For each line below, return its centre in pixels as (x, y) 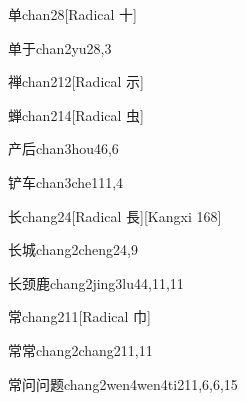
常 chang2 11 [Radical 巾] (79, 316)
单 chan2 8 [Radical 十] (72, 14)
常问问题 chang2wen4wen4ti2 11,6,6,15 (123, 383)
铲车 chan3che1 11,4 (66, 181)
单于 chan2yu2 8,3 (60, 47)
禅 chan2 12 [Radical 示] (76, 81)
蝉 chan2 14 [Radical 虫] (76, 114)
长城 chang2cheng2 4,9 (73, 249)
